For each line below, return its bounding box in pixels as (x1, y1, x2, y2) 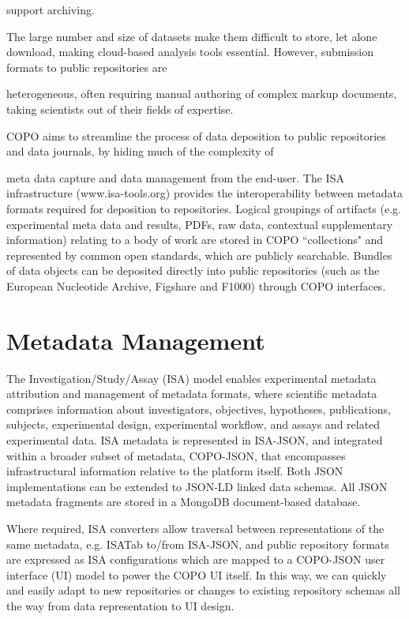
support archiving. (6, 2, 95, 17)
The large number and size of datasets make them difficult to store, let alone (6, 28, 377, 44)
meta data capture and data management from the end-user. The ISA (6, 169, 344, 186)
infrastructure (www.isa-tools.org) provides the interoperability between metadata (6, 185, 403, 201)
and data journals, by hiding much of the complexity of (6, 143, 274, 159)
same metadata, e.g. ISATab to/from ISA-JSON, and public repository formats (6, 535, 389, 552)
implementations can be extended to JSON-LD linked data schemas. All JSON (6, 478, 388, 494)
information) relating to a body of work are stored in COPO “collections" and (6, 231, 384, 248)
